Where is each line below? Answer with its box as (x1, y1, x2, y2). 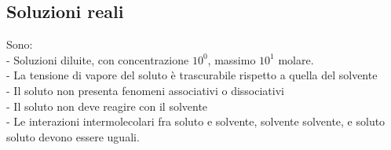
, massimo (207, 51, 256, 68)
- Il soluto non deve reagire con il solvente (6, 97, 208, 114)
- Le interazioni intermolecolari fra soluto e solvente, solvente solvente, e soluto (6, 113, 386, 130)
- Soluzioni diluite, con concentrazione (6, 51, 189, 68)
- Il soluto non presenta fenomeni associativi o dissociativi (6, 82, 284, 98)
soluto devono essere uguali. (6, 128, 140, 145)
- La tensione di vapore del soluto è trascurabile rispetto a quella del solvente (6, 67, 378, 83)
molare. (278, 51, 314, 68)
